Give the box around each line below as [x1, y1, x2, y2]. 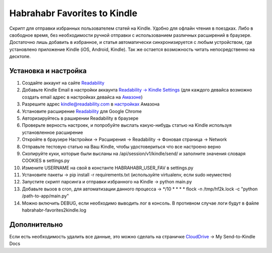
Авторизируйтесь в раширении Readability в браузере [22, 115, 139, 121]
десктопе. [9, 54, 31, 60]
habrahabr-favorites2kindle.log [22, 207, 87, 213]
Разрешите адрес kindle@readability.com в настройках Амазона [22, 101, 160, 107]
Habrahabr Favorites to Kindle [9, 8, 138, 19]
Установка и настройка [9, 66, 87, 75]
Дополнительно [9, 220, 63, 229]
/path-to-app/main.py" [22, 193, 69, 199]
